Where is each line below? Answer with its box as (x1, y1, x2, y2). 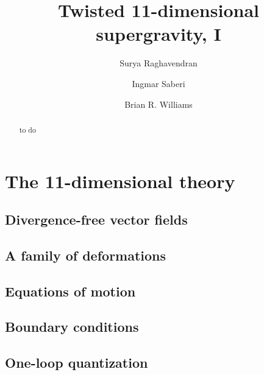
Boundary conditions (5, 317, 139, 336)
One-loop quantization (5, 353, 148, 372)
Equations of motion (5, 281, 136, 300)
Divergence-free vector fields (5, 210, 188, 229)
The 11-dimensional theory (5, 168, 235, 193)
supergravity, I (96, 21, 221, 46)
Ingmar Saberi (132, 77, 185, 89)
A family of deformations (5, 245, 166, 264)
